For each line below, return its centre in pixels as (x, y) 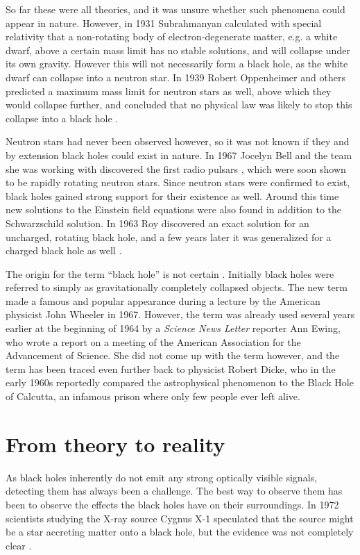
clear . (19, 545)
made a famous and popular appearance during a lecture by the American (163, 300)
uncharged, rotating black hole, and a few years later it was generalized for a (169, 237)
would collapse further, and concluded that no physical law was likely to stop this (179, 105)
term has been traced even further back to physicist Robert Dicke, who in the (171, 368)
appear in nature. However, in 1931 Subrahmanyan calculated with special (164, 23)
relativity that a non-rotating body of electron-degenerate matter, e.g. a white (172, 36)
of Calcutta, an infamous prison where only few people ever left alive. (153, 396)
